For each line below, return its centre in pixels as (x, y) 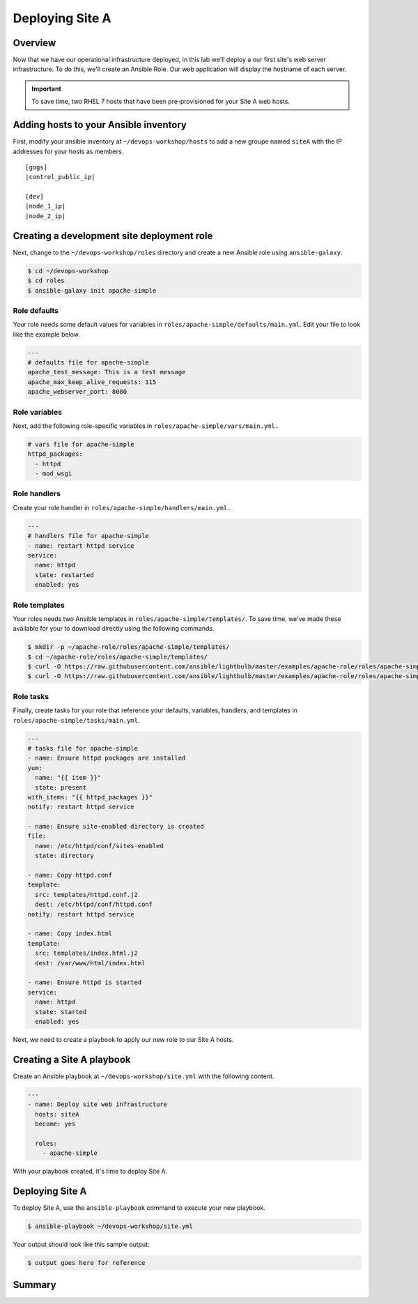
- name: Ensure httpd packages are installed (107, 758)
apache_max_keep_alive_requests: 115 (92, 382)
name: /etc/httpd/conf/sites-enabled (99, 846)
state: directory (64, 856)
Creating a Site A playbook (72, 1059)
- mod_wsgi (54, 474)
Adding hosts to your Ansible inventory (100, 125)
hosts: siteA (57, 1114)
